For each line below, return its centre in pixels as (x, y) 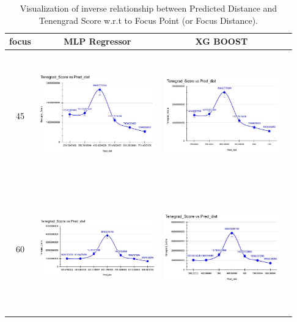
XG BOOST (222, 41)
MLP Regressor (97, 41)
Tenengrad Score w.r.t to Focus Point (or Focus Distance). (148, 20)
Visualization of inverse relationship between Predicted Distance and (148, 8)
